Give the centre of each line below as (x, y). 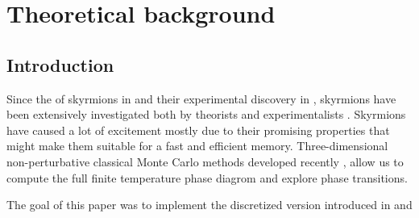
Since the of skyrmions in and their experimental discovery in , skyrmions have (201, 98)
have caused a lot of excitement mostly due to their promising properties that (198, 130)
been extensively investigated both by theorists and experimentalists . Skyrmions (206, 114)
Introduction (60, 64)
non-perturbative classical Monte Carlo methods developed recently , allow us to (205, 161)
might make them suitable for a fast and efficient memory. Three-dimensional (197, 146)
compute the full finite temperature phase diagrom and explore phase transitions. (207, 177)
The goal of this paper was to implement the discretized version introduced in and (209, 205)
